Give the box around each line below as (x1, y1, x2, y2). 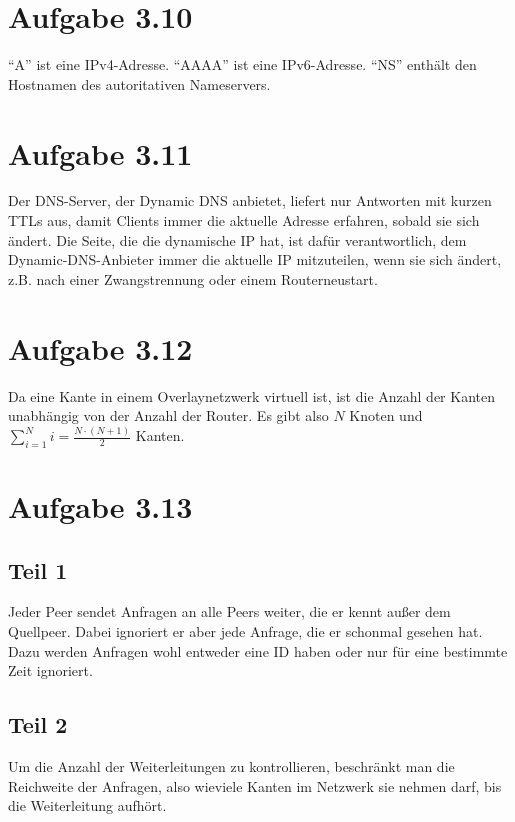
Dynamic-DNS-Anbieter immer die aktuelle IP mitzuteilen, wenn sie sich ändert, (8, 249, 502, 270)
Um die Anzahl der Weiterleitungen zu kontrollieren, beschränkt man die (8, 755, 455, 776)
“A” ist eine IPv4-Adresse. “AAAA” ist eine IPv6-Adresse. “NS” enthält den (8, 54, 477, 75)
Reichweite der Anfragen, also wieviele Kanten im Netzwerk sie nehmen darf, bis (8, 775, 502, 796)
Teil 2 (8, 709, 68, 740)
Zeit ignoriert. (8, 660, 93, 681)
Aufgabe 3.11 (8, 132, 193, 173)
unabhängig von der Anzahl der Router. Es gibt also (8, 405, 329, 426)
